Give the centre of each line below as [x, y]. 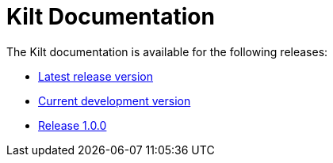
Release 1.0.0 [73, 125]
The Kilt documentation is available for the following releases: [167, 51]
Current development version [115, 100]
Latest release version [96, 76]
